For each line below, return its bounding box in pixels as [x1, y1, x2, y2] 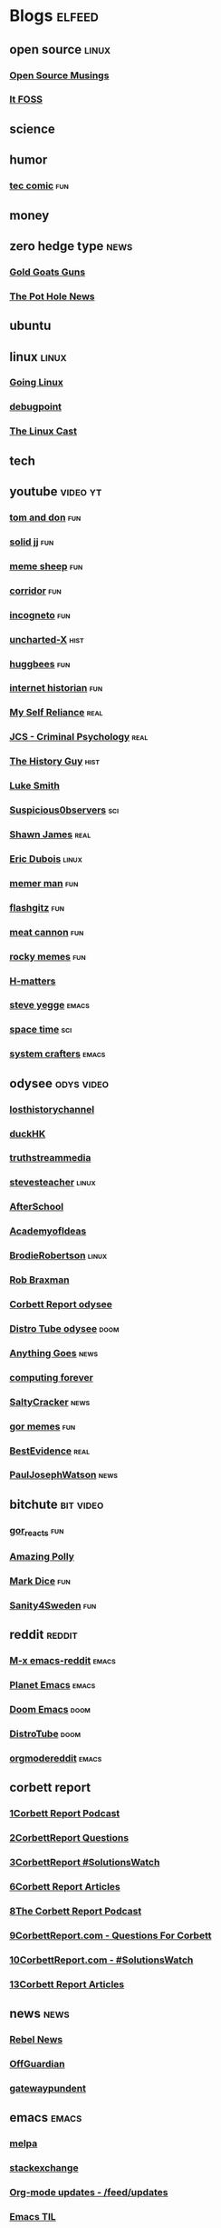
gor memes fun [9, 1420, 76, 1433]
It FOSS [9, 93, 43, 105]
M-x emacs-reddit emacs [9, 1654, 116, 1667]
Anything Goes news [9, 1346, 99, 1359]
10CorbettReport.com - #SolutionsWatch [9, 1953, 194, 1966]
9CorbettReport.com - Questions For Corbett [9, 1929, 212, 1942]
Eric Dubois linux [9, 852, 83, 864]
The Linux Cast [9, 425, 77, 437]
